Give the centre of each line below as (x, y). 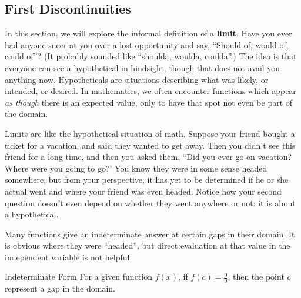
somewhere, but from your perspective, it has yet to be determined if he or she (147, 180)
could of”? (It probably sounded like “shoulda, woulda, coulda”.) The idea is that (151, 56)
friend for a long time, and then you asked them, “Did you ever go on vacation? (148, 157)
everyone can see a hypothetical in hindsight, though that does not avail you (143, 67)
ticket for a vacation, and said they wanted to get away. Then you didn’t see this (150, 145)
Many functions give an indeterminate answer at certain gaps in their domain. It (150, 234)
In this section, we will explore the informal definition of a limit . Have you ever (148, 33)
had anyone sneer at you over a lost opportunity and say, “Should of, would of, (147, 44)
